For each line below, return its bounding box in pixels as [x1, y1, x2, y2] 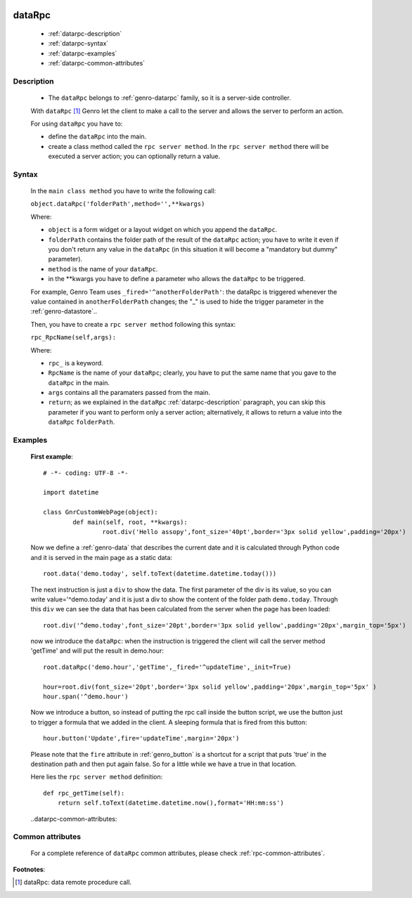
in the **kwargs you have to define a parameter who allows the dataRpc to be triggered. [48, 275, 306, 283]
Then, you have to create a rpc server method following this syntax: [30, 320, 236, 328]
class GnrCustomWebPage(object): [43, 508, 158, 516]
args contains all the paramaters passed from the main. [48, 389, 211, 397]
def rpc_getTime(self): [43, 789, 125, 797]
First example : [30, 453, 74, 461]
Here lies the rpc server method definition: [30, 773, 163, 781]
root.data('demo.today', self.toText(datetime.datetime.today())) [43, 570, 277, 578]
